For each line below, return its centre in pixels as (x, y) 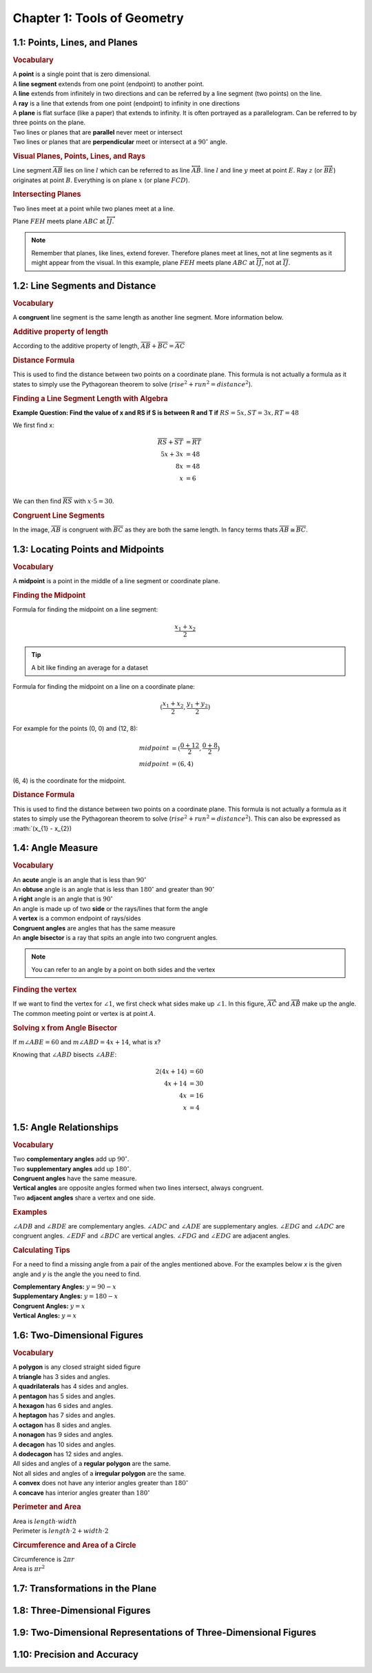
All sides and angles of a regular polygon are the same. (92, 1464)
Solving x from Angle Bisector (65, 1028)
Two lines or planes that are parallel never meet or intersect (97, 132)
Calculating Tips (41, 1251)
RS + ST (170, 442)
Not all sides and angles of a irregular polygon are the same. (99, 1473)
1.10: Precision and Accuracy (76, 1655)
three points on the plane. (49, 123)
